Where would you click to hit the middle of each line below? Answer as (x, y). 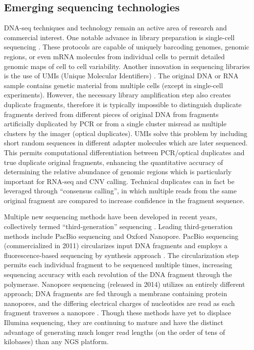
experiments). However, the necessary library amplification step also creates (117, 95)
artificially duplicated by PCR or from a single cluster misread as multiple (115, 124)
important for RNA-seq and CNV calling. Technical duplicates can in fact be (119, 181)
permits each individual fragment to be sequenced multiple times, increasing (118, 265)
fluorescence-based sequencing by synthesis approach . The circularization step (121, 255)
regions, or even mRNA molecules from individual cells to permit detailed (115, 56)
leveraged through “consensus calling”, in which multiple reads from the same (120, 191)
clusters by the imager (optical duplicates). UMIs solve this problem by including (126, 133)
